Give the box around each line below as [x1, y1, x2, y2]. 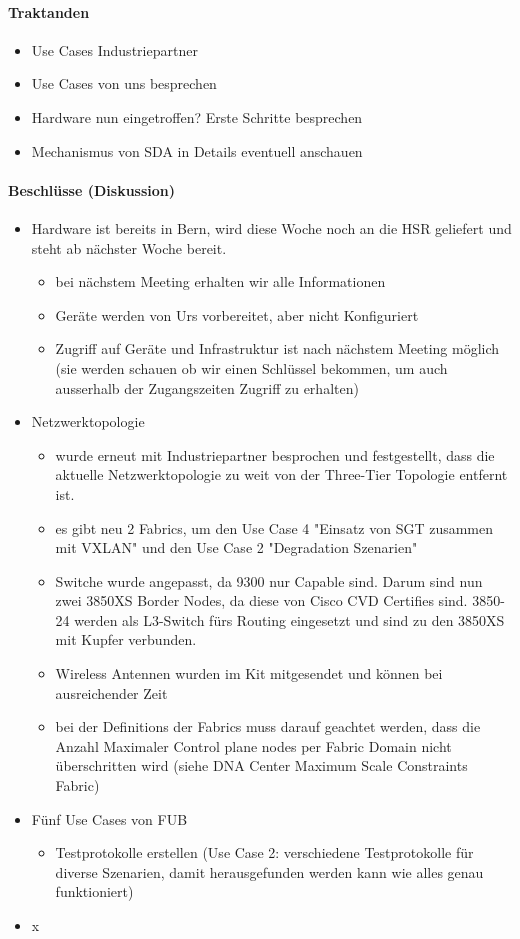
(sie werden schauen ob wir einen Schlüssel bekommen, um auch [55, 357, 448, 378]
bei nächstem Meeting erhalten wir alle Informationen [55, 271, 386, 292]
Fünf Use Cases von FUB [31, 808, 188, 829]
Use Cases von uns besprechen [31, 73, 217, 94]
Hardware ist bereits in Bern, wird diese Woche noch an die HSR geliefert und [31, 217, 512, 238]
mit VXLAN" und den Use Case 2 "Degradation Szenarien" [55, 537, 418, 558]
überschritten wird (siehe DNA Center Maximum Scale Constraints [55, 755, 468, 776]
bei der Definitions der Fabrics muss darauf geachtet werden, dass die [55, 716, 481, 737]
